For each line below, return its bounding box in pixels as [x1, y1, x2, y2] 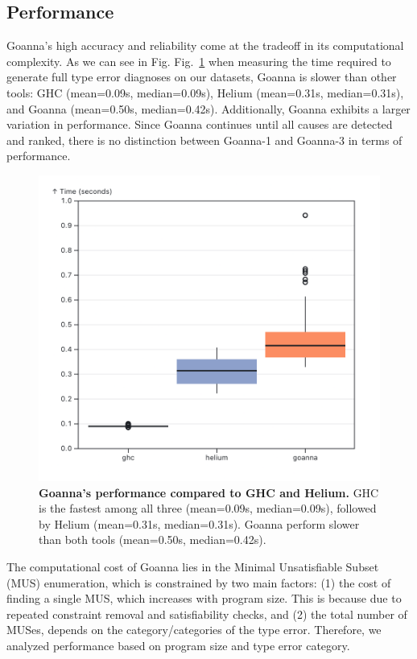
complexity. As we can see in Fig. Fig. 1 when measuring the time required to [6, 52, 391, 69]
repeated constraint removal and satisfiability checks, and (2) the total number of [6, 605, 407, 622]
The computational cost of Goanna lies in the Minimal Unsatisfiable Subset [6, 558, 379, 575]
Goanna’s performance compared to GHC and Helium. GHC [39, 484, 379, 500]
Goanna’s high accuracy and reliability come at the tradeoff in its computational [6, 37, 404, 54]
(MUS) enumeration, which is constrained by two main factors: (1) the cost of [6, 574, 391, 591]
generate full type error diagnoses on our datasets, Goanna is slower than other [6, 68, 397, 85]
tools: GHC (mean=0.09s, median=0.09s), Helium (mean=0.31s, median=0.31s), [6, 84, 404, 101]
